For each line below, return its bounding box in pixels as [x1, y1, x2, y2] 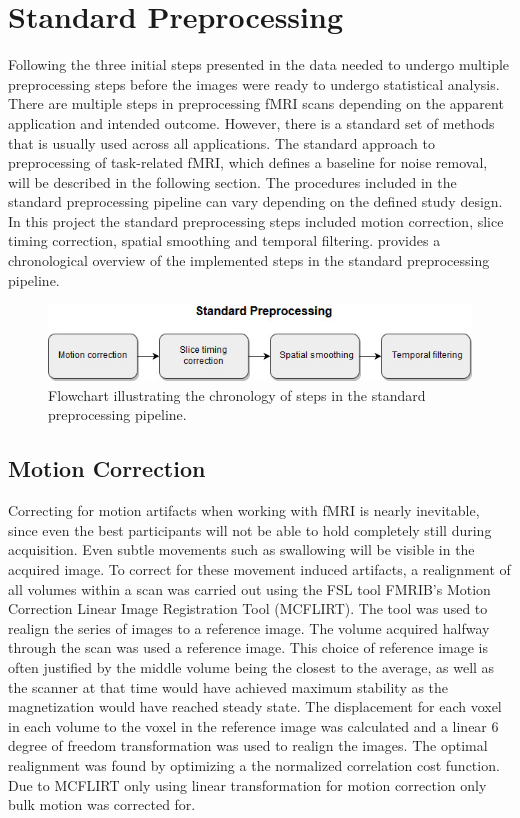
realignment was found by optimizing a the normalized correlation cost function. [8, 754, 500, 775]
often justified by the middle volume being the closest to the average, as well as [8, 656, 495, 677]
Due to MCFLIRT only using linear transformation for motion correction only [8, 774, 487, 795]
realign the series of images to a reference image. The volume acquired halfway [8, 617, 490, 638]
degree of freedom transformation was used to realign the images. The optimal [8, 735, 488, 756]
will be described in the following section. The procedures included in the [8, 171, 457, 192]
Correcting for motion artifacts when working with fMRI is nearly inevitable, [8, 500, 480, 521]
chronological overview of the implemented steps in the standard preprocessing [8, 250, 490, 271]
